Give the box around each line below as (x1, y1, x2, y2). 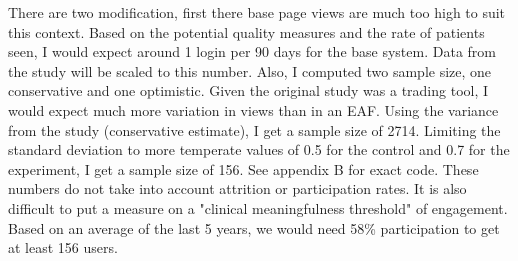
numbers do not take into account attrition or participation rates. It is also (8, 178, 467, 199)
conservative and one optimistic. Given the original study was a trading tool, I (8, 80, 489, 101)
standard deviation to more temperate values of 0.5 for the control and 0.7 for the (8, 139, 510, 160)
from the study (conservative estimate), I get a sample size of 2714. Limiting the (8, 119, 501, 140)
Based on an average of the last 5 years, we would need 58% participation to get (8, 217, 500, 238)
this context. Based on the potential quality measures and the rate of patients (8, 21, 485, 42)
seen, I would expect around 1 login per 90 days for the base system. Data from (8, 41, 496, 62)
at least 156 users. (8, 237, 118, 258)
